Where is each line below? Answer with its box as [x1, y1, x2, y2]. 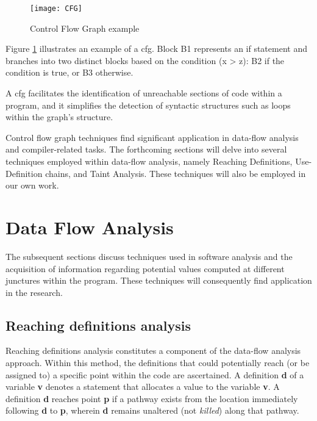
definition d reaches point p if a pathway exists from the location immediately [5, 392, 298, 405]
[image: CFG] [30, 4, 82, 13]
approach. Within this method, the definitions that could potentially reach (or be [5, 356, 310, 369]
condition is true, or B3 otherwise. [5, 66, 134, 79]
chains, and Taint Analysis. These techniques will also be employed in [45, 167, 306, 179]
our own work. [5, 179, 59, 192]
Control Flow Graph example [30, 21, 140, 34]
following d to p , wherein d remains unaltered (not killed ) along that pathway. [5, 404, 299, 417]
